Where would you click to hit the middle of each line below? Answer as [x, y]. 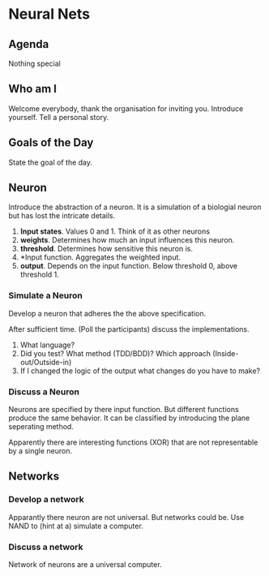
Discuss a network [46, 547]
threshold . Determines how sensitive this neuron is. [106, 249]
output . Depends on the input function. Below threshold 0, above [129, 266]
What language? [47, 345]
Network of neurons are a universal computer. [85, 565]
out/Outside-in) [46, 362]
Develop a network [46, 500]
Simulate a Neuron [45, 295]
